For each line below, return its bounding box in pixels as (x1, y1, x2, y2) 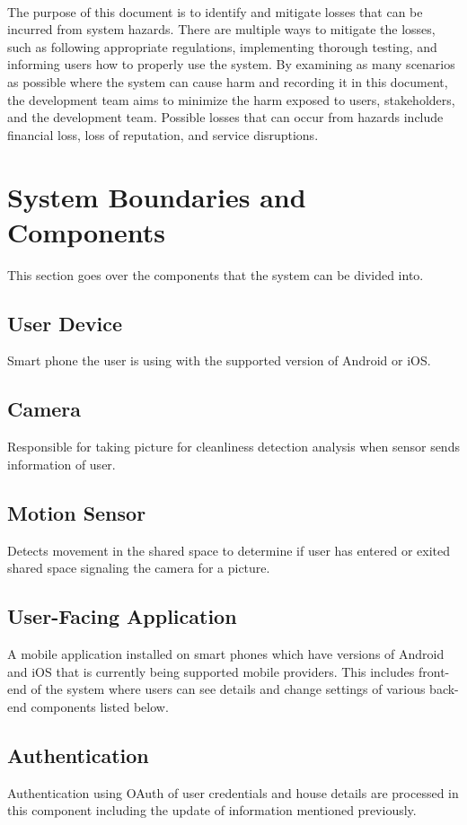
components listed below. (31, 697, 169, 715)
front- (418, 662, 450, 680)
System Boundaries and (7, 178, 306, 215)
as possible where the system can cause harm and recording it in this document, (7, 72, 448, 91)
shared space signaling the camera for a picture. (7, 558, 270, 577)
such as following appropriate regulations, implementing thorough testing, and (7, 37, 437, 56)
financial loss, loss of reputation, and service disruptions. (7, 125, 319, 144)
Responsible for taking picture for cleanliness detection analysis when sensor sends (7, 437, 460, 456)
